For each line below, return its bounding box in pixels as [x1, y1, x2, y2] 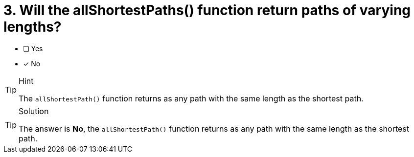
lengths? [3, 19, 62, 35]
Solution [19, 106, 49, 116]
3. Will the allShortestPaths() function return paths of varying [3, 2, 411, 19]
